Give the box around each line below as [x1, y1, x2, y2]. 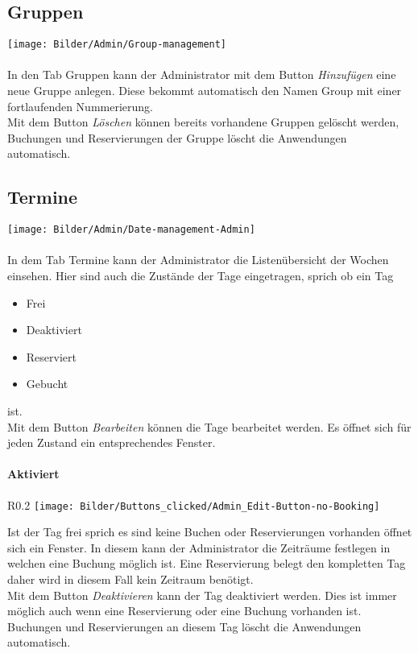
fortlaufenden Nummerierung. [7, 97, 153, 114]
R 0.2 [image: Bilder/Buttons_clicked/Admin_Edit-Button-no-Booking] [7, 496, 380, 513]
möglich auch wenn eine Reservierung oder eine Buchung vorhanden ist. [7, 602, 362, 619]
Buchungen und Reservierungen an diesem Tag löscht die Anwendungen [7, 618, 362, 634]
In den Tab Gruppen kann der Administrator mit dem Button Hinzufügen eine [7, 66, 396, 83]
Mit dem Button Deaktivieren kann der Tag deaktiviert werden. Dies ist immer [7, 586, 397, 603]
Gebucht [26, 375, 68, 392]
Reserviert [26, 348, 77, 365]
